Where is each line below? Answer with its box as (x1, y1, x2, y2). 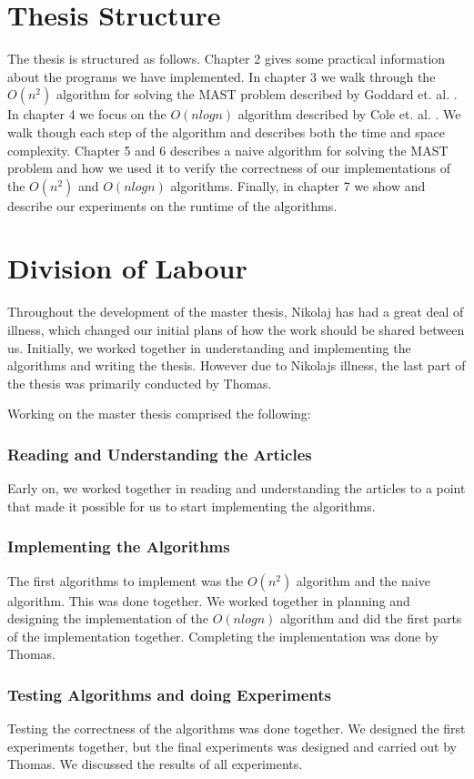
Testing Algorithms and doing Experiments (7, 683, 331, 705)
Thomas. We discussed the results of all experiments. (7, 754, 303, 774)
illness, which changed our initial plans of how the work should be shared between (7, 320, 465, 339)
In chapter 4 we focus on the (7, 105, 166, 124)
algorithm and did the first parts (279, 609, 462, 628)
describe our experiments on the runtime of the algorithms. (7, 196, 338, 215)
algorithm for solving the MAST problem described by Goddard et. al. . (55, 85, 458, 104)
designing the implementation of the (7, 609, 208, 628)
